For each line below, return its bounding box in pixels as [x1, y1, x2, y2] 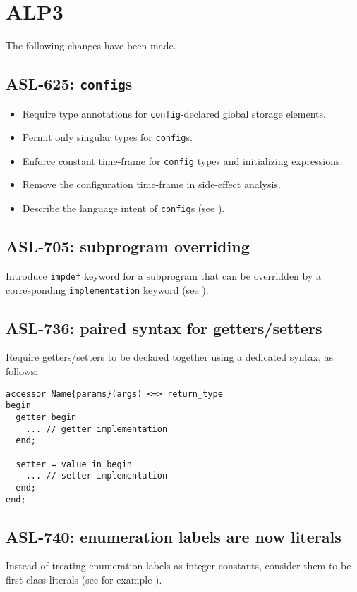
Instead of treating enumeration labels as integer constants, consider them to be [6, 558, 351, 573]
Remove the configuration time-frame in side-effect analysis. [22, 177, 281, 192]
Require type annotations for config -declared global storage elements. [22, 106, 326, 121]
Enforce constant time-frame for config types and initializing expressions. [22, 153, 343, 168]
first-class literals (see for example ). [6, 572, 162, 586]
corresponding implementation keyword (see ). [6, 282, 209, 297]
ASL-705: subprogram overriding [6, 235, 250, 257]
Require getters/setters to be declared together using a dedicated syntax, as [6, 350, 333, 364]
